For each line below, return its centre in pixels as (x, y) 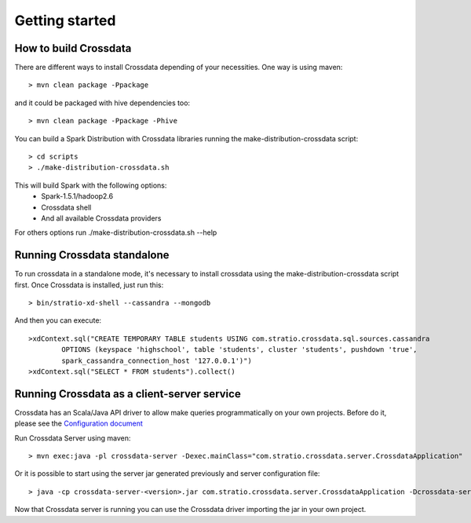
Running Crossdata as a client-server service (128, 394)
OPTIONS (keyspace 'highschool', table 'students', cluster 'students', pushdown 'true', (239, 350)
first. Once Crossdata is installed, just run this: (89, 285)
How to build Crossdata (73, 48)
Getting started (65, 20)
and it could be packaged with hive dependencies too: (102, 103)
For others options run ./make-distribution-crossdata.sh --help (116, 232)
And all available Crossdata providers (101, 218)
